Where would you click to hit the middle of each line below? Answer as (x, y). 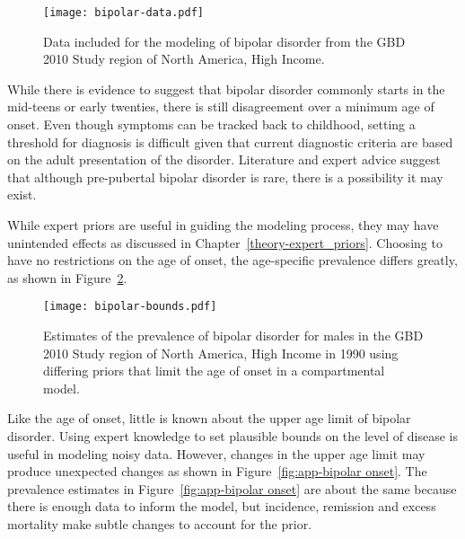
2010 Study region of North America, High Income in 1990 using (221, 353)
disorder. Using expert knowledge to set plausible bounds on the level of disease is (232, 436)
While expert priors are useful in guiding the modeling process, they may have (223, 225)
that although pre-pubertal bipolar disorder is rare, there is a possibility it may (225, 177)
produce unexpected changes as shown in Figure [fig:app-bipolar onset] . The (217, 471)
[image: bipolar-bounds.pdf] (130, 307)
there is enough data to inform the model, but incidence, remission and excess (222, 506)
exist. (22, 194)
